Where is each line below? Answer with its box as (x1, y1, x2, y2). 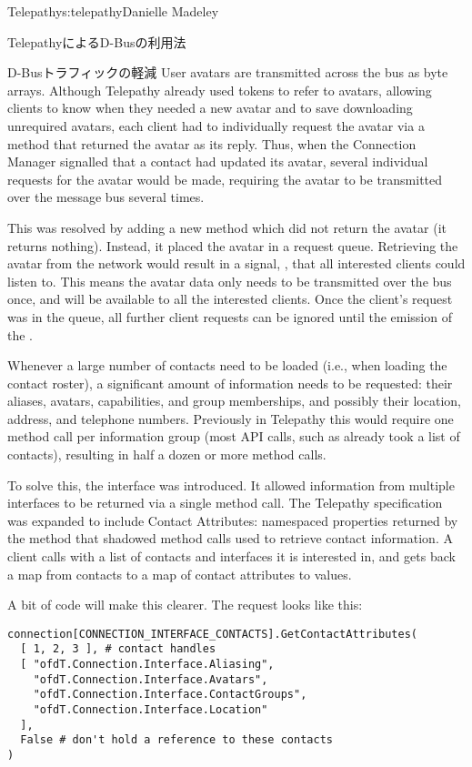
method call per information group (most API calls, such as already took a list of (7, 427, 460, 446)
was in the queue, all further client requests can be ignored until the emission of (7, 307, 452, 326)
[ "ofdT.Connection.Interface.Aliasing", (20, 658, 275, 671)
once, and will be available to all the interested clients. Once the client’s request (7, 289, 453, 308)
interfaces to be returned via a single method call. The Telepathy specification (7, 493, 443, 512)
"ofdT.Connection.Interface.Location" (33, 703, 268, 717)
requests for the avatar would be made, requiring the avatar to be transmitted (7, 169, 443, 188)
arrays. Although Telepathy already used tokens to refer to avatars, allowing (7, 80, 432, 99)
